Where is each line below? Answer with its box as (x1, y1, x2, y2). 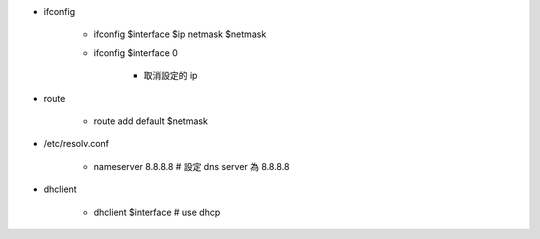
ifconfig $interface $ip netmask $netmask (93, 28, 267, 40)
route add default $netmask (93, 115, 209, 127)
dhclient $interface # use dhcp (93, 206, 221, 218)
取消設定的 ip (143, 70, 198, 82)
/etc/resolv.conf (43, 138, 110, 150)
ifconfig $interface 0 (93, 46, 179, 59)
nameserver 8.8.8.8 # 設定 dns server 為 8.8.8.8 (93, 160, 290, 172)
